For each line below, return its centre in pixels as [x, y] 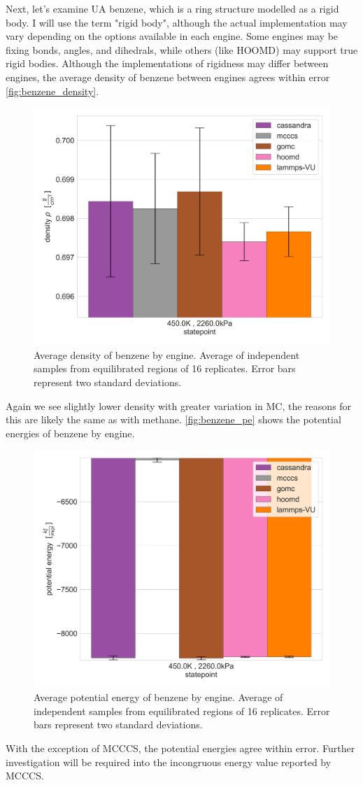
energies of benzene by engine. [70, 433]
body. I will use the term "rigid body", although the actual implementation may [177, 22]
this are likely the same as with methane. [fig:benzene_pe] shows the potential [173, 419]
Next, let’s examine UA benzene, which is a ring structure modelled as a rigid [172, 8]
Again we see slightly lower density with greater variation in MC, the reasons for [179, 405]
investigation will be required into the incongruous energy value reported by [169, 762]
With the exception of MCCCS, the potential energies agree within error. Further [180, 748]
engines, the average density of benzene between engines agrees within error [168, 77]
